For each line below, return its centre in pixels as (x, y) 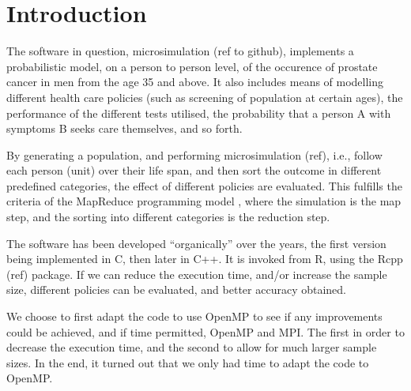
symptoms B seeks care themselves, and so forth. (124, 128)
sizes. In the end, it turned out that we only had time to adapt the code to (188, 362)
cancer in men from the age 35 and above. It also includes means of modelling (195, 82)
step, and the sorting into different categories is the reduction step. (168, 217)
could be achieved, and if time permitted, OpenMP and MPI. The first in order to (205, 331)
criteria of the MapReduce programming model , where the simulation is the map (204, 201)
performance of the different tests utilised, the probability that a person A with (199, 113)
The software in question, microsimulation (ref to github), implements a (180, 51)
